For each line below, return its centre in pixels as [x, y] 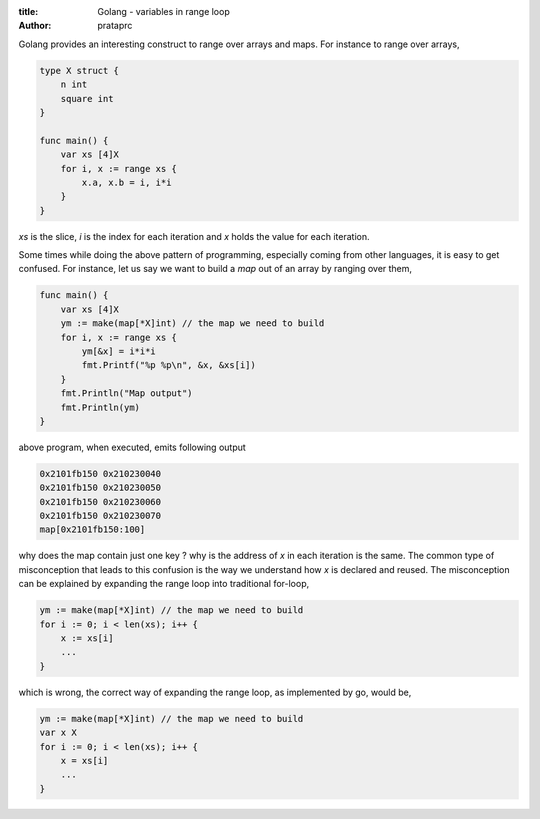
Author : [35, 26]
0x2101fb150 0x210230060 [100, 501]
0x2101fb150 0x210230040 [100, 473]
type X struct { [79, 70]
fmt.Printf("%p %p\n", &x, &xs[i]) [169, 365]
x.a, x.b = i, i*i [126, 182]
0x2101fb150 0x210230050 [100, 488]
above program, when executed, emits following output [132, 447]
